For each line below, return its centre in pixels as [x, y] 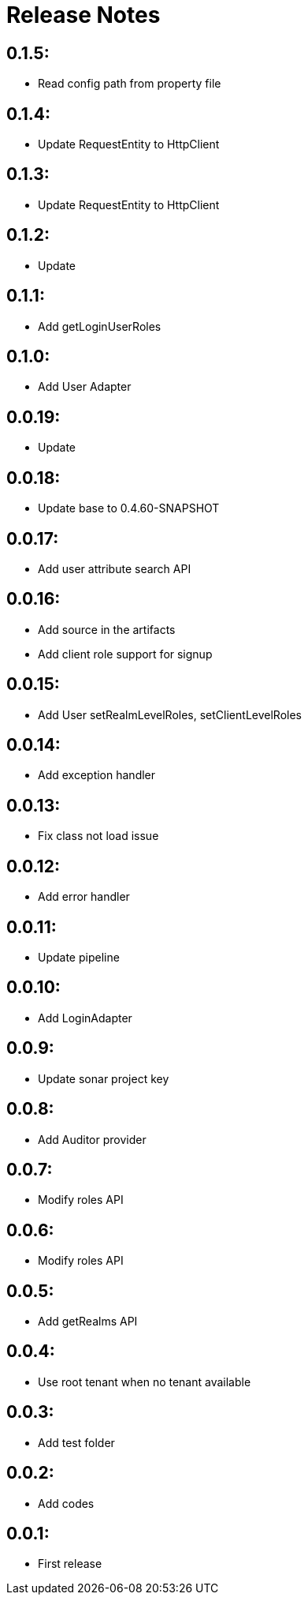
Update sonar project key [104, 1078]
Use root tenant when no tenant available [145, 1382]
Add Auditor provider [92, 1139]
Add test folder [76, 1442]
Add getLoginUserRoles [100, 326]
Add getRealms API [88, 1322]
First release [70, 1564]
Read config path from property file [130, 84]
